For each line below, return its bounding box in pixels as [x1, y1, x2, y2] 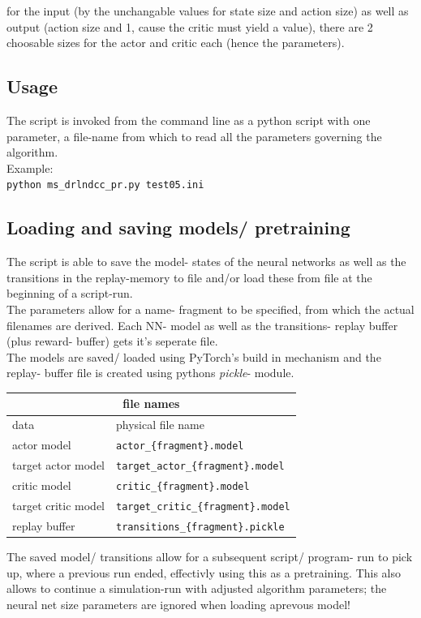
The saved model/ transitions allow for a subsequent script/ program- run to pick [6, 547, 413, 564]
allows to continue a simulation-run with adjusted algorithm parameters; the [6, 580, 387, 597]
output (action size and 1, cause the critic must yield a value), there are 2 [6, 18, 373, 35]
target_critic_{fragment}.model [116, 500, 290, 513]
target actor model [12, 457, 105, 474]
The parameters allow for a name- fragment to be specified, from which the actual [6, 301, 415, 317]
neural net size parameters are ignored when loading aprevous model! [6, 595, 350, 612]
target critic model [12, 496, 105, 513]
